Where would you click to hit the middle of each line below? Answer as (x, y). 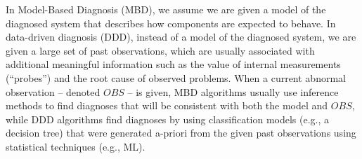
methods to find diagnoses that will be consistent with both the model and (167, 105)
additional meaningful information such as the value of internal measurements (173, 64)
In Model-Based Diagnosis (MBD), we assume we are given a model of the (166, 9)
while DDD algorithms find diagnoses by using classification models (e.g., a (168, 119)
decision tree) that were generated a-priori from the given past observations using (181, 133)
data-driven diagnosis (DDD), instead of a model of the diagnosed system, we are (181, 37)
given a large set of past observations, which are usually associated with (160, 50)
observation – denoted (53, 91)
